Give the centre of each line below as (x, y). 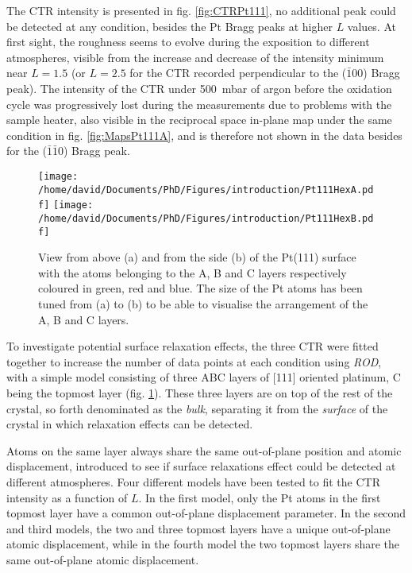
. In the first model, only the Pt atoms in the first (260, 497)
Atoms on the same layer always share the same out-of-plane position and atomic (204, 450)
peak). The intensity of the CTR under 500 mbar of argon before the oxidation (199, 88)
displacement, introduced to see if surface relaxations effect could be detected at (201, 466)
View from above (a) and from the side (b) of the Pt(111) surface (197, 257)
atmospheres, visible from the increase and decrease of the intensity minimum (195, 57)
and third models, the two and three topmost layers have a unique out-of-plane (198, 528)
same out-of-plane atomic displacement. (103, 559)
